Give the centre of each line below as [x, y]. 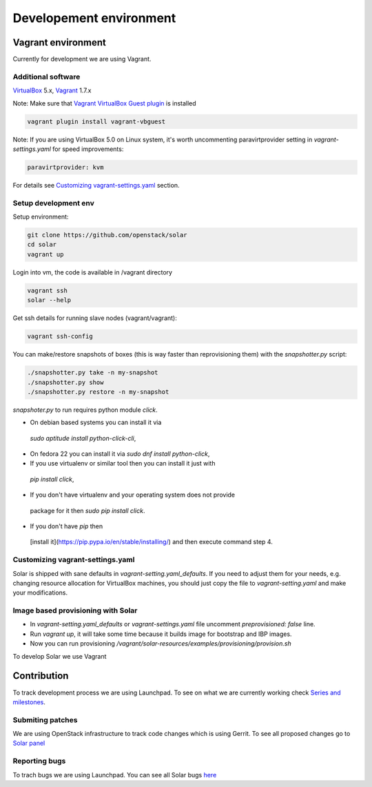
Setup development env [53, 203]
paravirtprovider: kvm [65, 167]
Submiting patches [45, 719]
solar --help [49, 300]
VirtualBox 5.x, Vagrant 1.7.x [52, 90]
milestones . [29, 702]
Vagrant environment [60, 42]
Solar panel [29, 743]
